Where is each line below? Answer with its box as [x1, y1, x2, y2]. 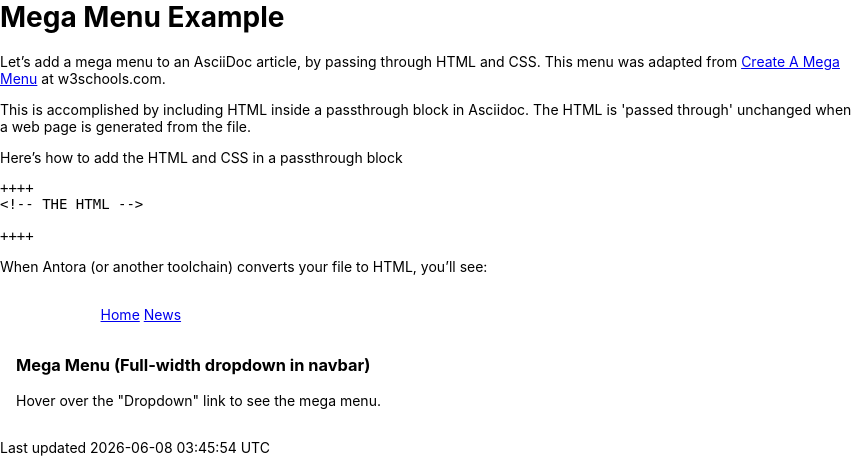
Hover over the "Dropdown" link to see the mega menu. [16, 391, 381, 409]
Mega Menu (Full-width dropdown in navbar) [16, 355, 371, 376]
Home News [100, 305, 182, 323]
